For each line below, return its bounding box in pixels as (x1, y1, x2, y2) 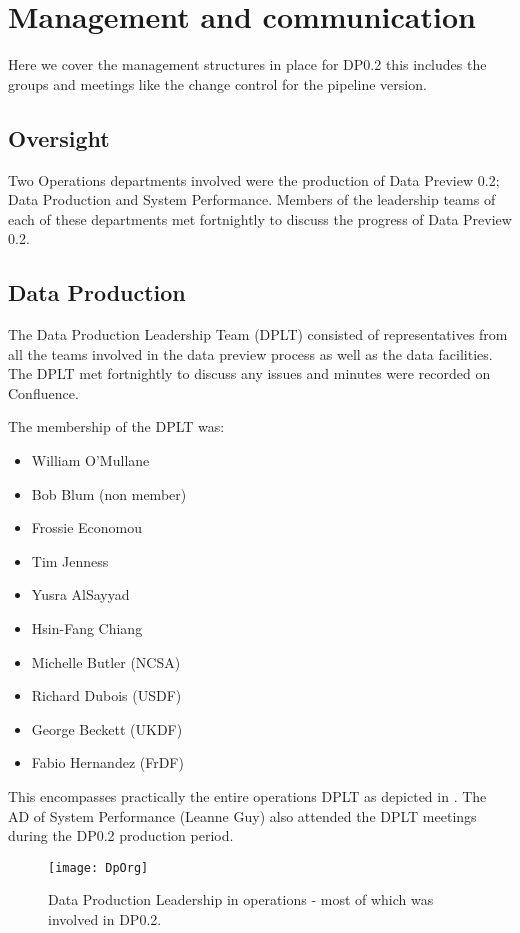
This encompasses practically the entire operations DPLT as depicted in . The (8, 786, 487, 806)
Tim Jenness (31, 550, 109, 571)
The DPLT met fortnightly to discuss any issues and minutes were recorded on (8, 363, 491, 384)
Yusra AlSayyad (31, 584, 130, 605)
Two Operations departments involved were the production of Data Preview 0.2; (8, 169, 500, 190)
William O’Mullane (31, 450, 150, 471)
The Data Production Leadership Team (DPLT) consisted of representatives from (8, 324, 508, 345)
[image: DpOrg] (48, 860, 149, 875)
